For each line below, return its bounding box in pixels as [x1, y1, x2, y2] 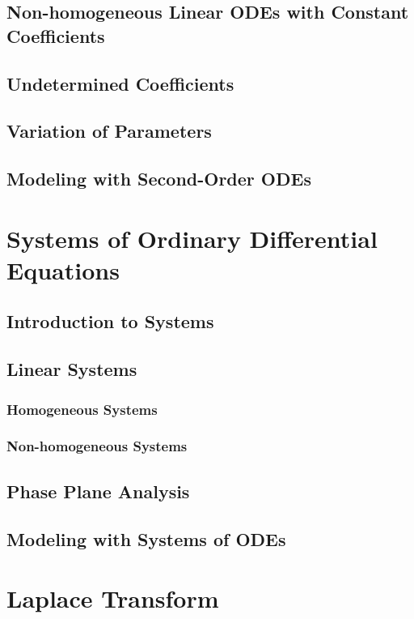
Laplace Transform [6, 582, 219, 615]
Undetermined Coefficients [6, 70, 234, 96]
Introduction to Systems [6, 309, 214, 334]
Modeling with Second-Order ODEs [6, 166, 311, 191]
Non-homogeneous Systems [6, 436, 188, 456]
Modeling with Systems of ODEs [6, 526, 286, 551]
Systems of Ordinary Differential [6, 221, 378, 254]
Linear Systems [6, 356, 137, 382]
